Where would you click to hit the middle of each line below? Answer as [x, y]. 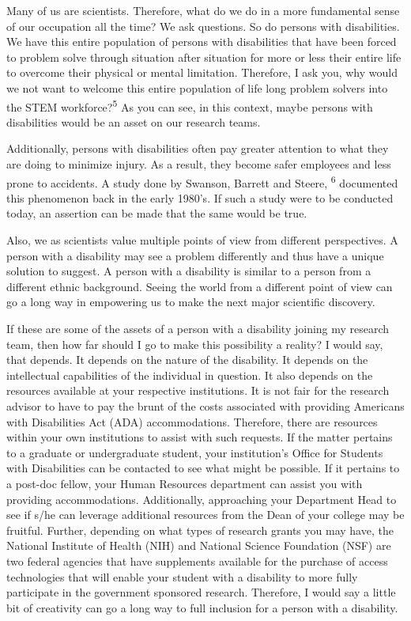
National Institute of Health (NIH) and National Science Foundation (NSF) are [199, 545]
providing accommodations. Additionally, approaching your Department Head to [202, 499]
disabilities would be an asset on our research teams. [134, 121]
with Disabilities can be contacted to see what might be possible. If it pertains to [203, 468]
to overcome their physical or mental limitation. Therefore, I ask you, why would [202, 72]
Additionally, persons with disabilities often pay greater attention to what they [198, 148]
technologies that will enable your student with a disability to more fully [182, 576]
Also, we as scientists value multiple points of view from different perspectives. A [202, 240]
